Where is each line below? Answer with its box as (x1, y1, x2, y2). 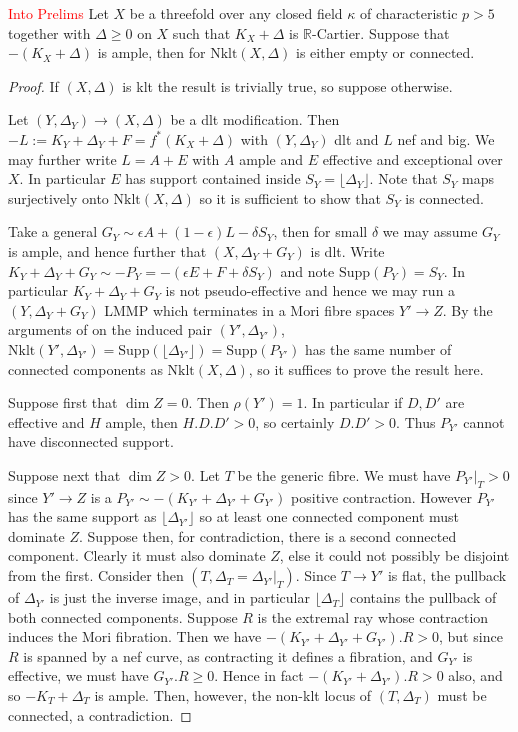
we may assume (382, 221, 478, 242)
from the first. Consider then (8, 565, 184, 586)
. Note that (369, 168, 438, 189)
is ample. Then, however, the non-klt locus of (94, 685, 372, 706)
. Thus (396, 411, 436, 432)
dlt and (334, 128, 379, 149)
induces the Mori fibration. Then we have (8, 626, 262, 647)
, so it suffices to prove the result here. (248, 358, 484, 379)
